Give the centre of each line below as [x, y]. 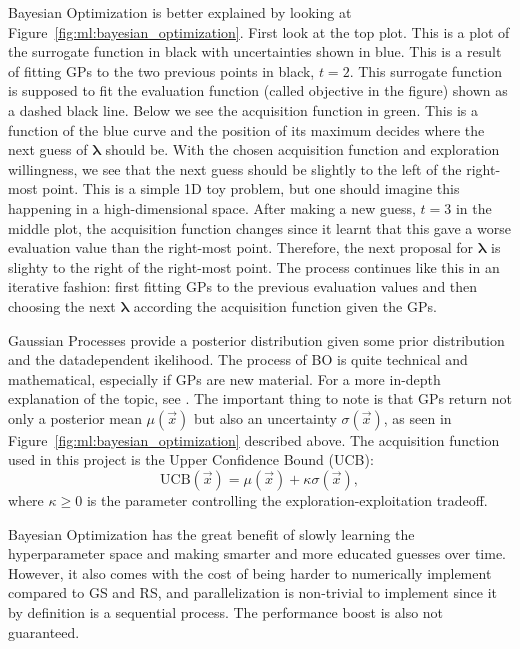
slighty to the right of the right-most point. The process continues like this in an [254, 266]
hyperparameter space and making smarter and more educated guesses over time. [257, 553]
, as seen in [417, 417]
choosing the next [62, 305]
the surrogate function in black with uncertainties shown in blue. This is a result [255, 51]
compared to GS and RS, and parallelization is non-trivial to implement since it [253, 592]
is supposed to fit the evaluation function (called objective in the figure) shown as [258, 90]
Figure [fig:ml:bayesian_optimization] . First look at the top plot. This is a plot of [259, 31]
